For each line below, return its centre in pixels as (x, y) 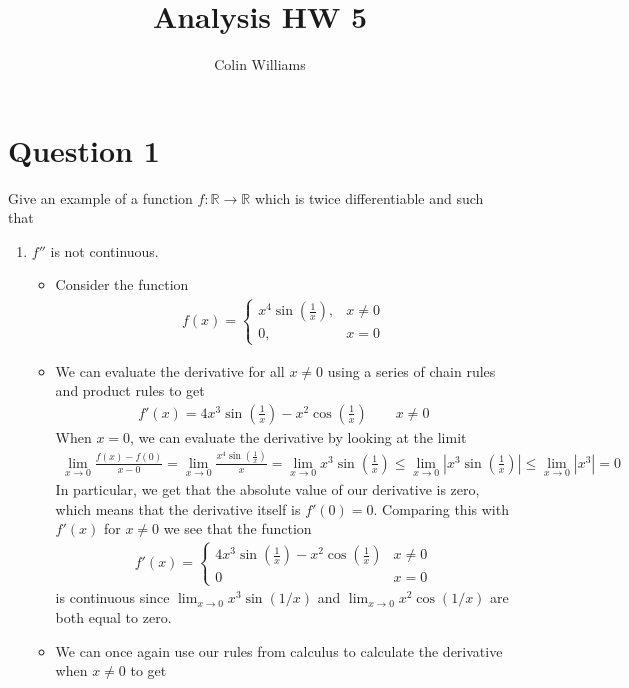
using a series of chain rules (411, 370)
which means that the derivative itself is (178, 508)
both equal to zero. (113, 616)
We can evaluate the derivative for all (170, 370)
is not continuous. (104, 250)
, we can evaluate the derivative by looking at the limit (298, 436)
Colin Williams (260, 64)
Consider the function (122, 284)
